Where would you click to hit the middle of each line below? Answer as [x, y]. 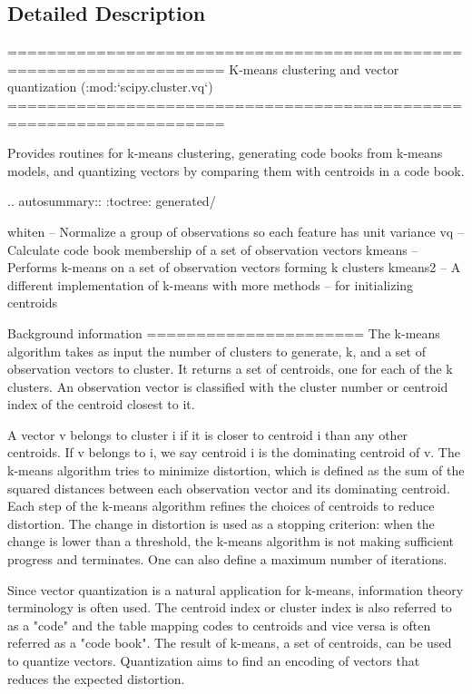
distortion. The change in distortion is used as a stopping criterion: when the [221, 523]
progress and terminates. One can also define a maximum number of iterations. [227, 559]
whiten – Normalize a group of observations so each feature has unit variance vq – [236, 231]
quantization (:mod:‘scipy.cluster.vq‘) [110, 87]
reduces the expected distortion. [96, 678]
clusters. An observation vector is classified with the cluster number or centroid [228, 386]
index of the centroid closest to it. [101, 404]
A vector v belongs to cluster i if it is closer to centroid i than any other [208, 434]
